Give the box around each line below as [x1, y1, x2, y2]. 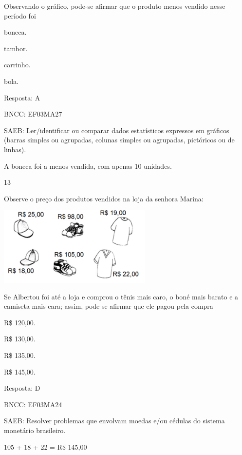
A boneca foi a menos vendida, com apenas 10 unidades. [4, 160, 172, 171]
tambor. [4, 43, 28, 53]
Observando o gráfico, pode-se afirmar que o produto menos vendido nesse [4, 1, 225, 11]
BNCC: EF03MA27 [4, 109, 62, 119]
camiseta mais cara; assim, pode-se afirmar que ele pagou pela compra [4, 301, 213, 311]
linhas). [4, 144, 26, 154]
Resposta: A [4, 92, 40, 102]
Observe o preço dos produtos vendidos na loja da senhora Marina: [4, 193, 204, 203]
